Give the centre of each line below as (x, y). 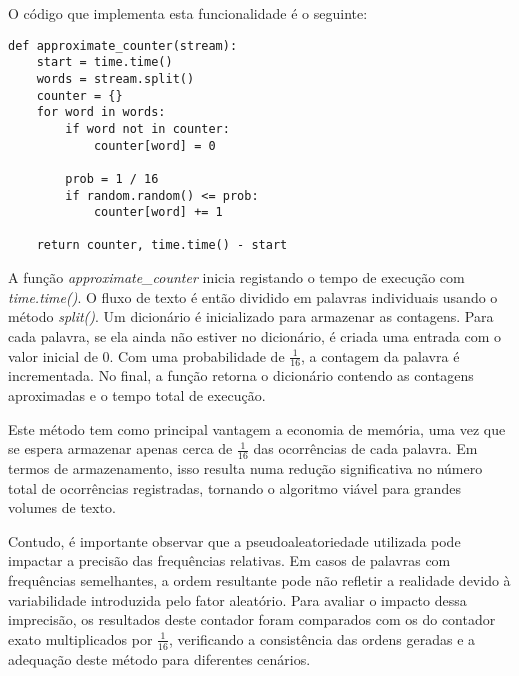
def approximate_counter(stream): (123, 45)
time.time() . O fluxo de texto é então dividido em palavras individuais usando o (253, 296)
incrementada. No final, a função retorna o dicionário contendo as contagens (241, 375)
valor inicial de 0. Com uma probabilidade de (146, 355)
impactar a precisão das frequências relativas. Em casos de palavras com (229, 560)
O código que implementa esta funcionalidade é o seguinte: (188, 13)
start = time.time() (104, 62)
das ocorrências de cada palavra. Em (365, 448)
